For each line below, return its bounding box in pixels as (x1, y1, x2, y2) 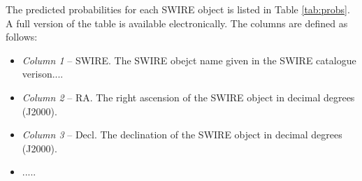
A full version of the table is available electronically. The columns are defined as (6, 15, 348, 30)
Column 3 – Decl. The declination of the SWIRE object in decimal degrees (22, 127, 342, 142)
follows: (6, 29, 38, 44)
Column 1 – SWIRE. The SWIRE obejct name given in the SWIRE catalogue (22, 52, 356, 67)
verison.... (22, 66, 64, 81)
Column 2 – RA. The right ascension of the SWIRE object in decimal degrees (22, 89, 355, 104)
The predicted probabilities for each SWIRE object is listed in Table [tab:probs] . (6, 2, 350, 16)
